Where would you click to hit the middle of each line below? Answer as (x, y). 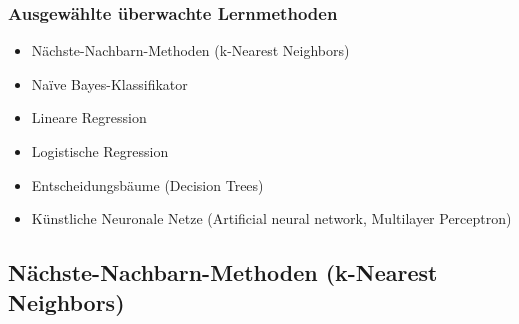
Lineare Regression (89, 117)
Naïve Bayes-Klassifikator (109, 83)
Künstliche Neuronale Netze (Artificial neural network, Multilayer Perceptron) (271, 218)
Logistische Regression (100, 151)
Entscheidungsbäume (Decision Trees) (147, 184)
